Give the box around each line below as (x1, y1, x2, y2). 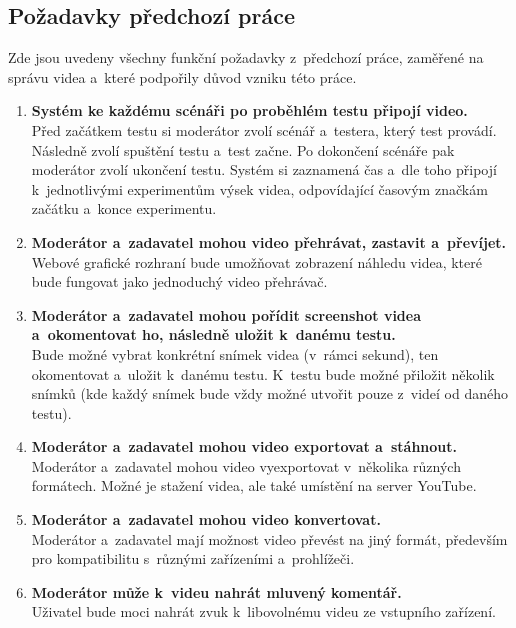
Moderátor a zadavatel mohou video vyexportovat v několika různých (31, 455, 461, 476)
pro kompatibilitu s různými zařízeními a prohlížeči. (31, 548, 355, 569)
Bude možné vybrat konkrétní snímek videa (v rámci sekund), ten (31, 343, 439, 364)
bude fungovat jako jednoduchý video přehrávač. (31, 271, 328, 292)
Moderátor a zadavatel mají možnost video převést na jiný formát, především (31, 528, 508, 549)
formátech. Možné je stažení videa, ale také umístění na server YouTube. (31, 475, 477, 496)
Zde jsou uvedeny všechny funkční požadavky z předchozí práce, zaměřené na (8, 47, 484, 68)
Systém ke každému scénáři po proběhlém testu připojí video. (31, 100, 468, 121)
